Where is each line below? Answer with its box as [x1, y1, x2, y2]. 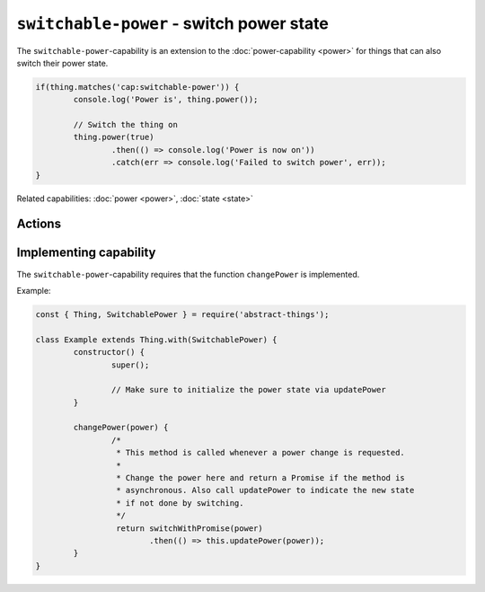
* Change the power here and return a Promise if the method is [115, 473, 406, 483]
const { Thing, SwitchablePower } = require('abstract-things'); [35, 309, 330, 319]
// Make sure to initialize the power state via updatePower [110, 384, 386, 395]
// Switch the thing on [73, 119, 179, 130]
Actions [16, 216, 62, 232]
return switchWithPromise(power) [115, 523, 264, 534]
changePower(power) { [73, 422, 169, 433]
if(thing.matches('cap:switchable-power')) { [35, 82, 240, 92]
